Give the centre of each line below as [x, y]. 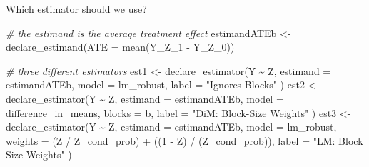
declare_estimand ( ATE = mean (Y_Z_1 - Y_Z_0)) [120, 47]
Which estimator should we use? [76, 9]
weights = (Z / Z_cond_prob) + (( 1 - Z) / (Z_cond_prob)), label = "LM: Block [184, 140]
